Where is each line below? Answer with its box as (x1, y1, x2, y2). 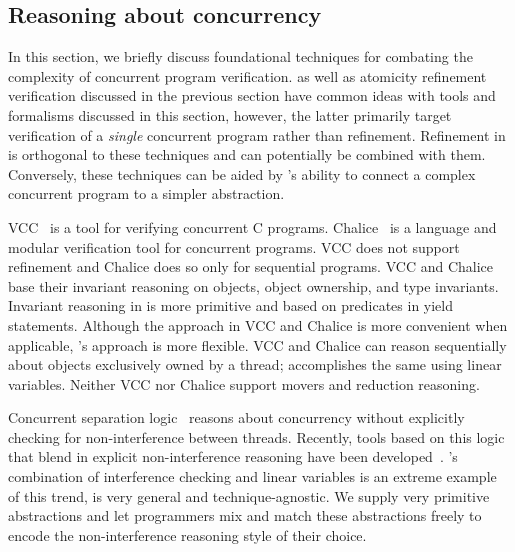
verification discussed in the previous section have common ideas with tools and (8, 85, 496, 106)
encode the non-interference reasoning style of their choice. (8, 524, 367, 545)
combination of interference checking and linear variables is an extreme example (8, 466, 497, 487)
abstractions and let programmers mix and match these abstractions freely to (8, 505, 482, 526)
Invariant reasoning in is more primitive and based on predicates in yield (8, 295, 454, 316)
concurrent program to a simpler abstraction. (8, 183, 285, 204)
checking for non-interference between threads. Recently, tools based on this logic (8, 426, 505, 447)
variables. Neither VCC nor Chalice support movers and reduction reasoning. (8, 373, 480, 394)
